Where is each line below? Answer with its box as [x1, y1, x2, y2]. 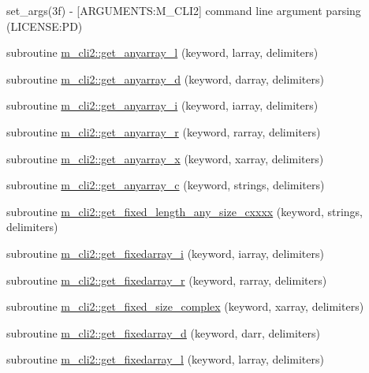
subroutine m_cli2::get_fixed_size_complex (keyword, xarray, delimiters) [6, 298, 364, 315]
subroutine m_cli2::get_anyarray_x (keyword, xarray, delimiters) [6, 150, 324, 166]
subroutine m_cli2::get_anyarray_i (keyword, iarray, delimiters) [6, 97, 319, 114]
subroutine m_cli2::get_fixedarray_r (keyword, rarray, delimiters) [6, 271, 327, 288]
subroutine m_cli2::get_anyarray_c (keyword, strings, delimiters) [6, 177, 325, 193]
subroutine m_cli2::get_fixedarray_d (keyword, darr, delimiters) [6, 324, 320, 341]
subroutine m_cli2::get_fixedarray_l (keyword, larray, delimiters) [6, 351, 324, 367]
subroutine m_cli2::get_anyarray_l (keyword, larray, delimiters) [6, 44, 319, 61]
